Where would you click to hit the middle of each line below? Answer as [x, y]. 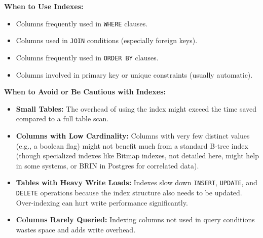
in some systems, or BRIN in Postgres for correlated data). [107, 165]
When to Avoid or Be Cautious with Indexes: [85, 92]
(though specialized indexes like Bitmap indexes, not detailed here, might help [137, 156]
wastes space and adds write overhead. [76, 229]
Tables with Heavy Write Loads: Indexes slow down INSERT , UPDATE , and [137, 182]
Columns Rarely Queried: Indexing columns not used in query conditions [135, 219]
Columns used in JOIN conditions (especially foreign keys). [107, 40]
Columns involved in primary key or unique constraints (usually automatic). [134, 74]
